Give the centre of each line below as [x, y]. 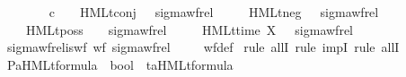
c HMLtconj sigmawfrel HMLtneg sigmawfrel [214, 12]
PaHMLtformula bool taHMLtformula [120, 64]
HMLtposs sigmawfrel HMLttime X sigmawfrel [189, 29]
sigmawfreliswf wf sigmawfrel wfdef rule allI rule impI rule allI [203, 47]
